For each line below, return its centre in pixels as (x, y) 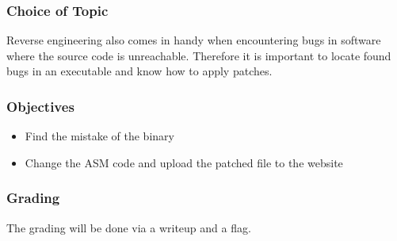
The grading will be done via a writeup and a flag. (129, 227)
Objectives (40, 106)
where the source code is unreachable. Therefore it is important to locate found (199, 55)
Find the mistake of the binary (99, 136)
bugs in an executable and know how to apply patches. (139, 71)
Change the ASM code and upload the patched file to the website (184, 162)
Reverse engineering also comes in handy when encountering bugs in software (194, 40)
